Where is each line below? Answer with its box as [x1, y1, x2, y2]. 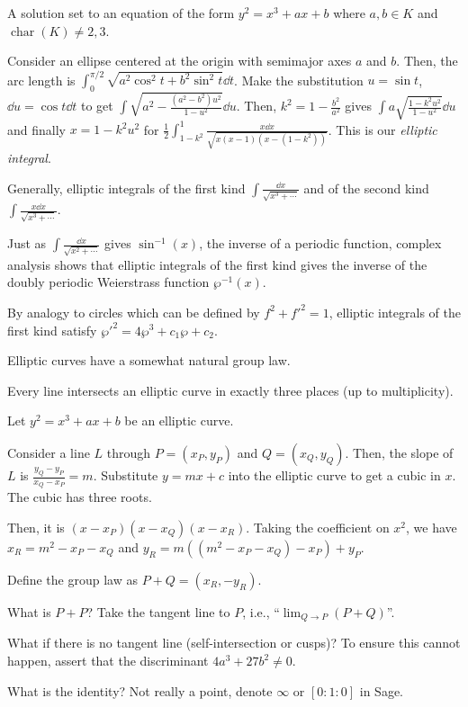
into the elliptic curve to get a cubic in [228, 466, 441, 485]
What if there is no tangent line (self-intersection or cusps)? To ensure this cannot [7, 633, 461, 652]
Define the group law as [7, 570, 138, 589]
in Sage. [359, 681, 404, 700]
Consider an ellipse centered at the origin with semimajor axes [7, 51, 352, 70]
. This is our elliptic [328, 120, 437, 139]
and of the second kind [303, 178, 429, 197]
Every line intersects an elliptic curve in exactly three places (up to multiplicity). [7, 380, 454, 399]
